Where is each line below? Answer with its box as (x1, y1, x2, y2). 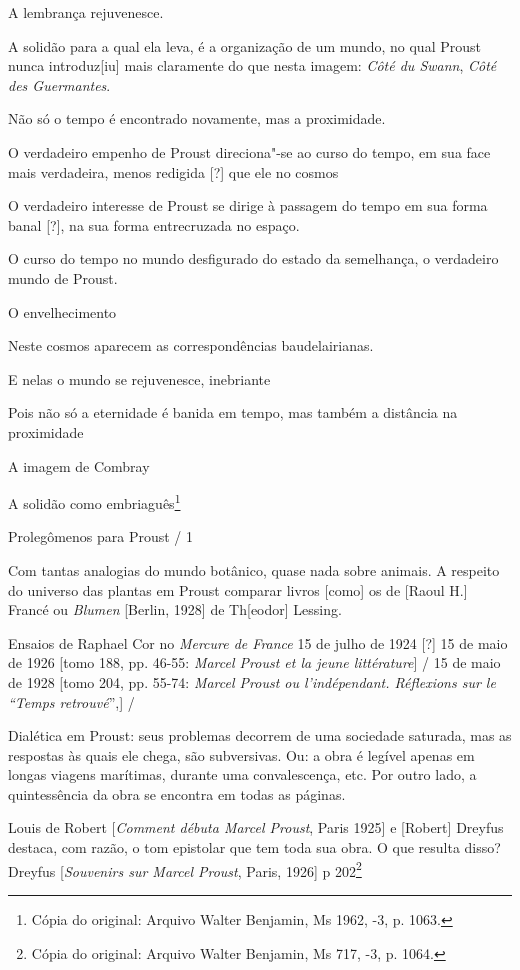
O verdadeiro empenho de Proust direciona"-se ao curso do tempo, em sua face (8, 141, 491, 162)
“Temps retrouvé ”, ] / (8, 691, 135, 712)
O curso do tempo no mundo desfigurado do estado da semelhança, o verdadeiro (8, 248, 499, 269)
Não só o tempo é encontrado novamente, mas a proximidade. (8, 108, 386, 129)
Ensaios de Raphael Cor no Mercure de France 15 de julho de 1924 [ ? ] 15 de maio (8, 632, 508, 653)
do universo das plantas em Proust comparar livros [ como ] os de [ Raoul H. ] (8, 579, 468, 600)
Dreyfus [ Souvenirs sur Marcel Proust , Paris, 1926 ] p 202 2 (8, 857, 362, 881)
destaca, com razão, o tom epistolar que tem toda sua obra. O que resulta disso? (8, 837, 501, 858)
